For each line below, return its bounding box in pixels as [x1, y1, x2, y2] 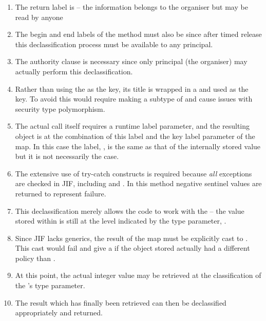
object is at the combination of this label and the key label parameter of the [15, 130, 255, 141]
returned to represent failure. [15, 188, 106, 198]
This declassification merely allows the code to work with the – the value [15, 205, 244, 216]
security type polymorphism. [15, 103, 105, 114]
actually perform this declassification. [15, 66, 133, 76]
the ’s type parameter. [15, 280, 85, 291]
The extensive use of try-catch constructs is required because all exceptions [15, 168, 252, 178]
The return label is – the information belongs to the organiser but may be [15, 2, 248, 12]
